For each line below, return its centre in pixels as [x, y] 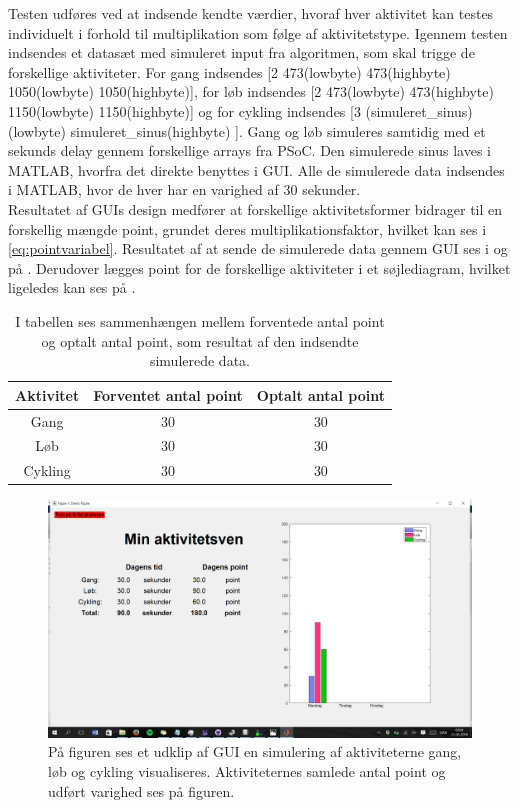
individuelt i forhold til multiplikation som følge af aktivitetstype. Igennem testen [258, 32]
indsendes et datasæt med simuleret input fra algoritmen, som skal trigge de [241, 52]
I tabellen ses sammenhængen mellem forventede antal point [200, 320]
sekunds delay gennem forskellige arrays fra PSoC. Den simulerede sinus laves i [249, 150]
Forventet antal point [168, 394]
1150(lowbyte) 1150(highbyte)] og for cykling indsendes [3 [184, 110]
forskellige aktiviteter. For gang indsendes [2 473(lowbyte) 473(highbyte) [229, 71]
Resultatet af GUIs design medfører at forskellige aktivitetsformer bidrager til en [255, 208]
